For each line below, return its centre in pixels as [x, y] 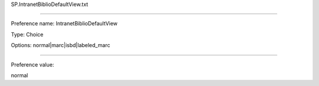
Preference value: [32, 64]
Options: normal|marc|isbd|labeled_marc [61, 45]
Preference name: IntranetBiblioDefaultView [64, 24]
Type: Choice [27, 34]
